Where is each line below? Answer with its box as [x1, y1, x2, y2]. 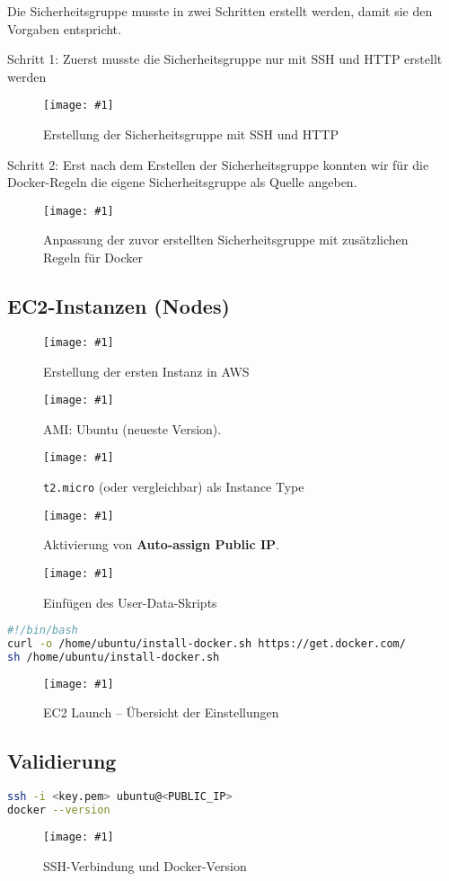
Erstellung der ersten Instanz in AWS [43, 361, 250, 380]
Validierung [7, 747, 117, 775]
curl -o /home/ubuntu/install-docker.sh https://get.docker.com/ [7, 637, 406, 651]
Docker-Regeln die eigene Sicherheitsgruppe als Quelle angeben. [7, 173, 357, 191]
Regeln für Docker [43, 248, 143, 267]
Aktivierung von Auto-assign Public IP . [43, 535, 279, 554]
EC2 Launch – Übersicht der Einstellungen [43, 703, 279, 722]
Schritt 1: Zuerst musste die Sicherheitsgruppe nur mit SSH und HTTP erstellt [7, 49, 443, 68]
